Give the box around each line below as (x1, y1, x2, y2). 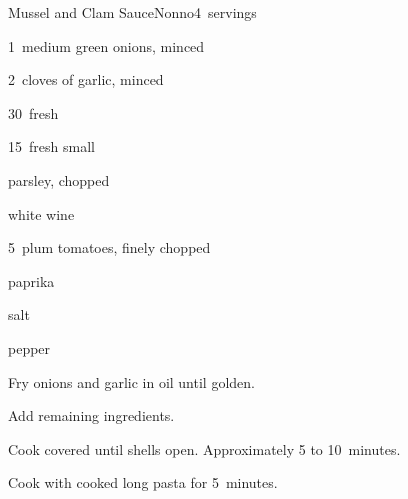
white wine (8, 203, 75, 224)
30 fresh (8, 102, 59, 123)
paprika (8, 270, 55, 291)
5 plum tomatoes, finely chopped (8, 237, 211, 258)
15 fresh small (8, 136, 95, 157)
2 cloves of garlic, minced (8, 69, 164, 90)
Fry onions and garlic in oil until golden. (8, 371, 255, 392)
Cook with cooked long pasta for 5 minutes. (8, 472, 278, 493)
